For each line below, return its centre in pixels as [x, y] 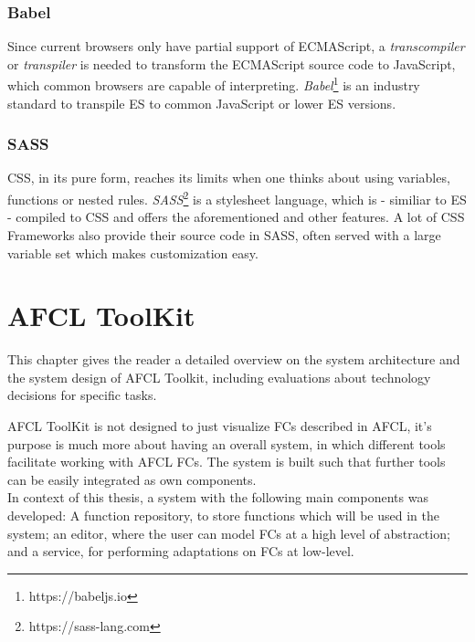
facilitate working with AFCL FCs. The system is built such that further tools [227, 462]
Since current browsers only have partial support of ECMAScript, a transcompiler [236, 46]
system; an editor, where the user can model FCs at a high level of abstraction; [229, 533]
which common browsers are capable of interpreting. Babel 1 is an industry [214, 84]
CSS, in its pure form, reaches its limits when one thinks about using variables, [229, 178]
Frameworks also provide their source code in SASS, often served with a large [224, 234]
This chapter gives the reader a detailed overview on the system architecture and [234, 359]
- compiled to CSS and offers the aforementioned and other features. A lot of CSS [236, 217]
